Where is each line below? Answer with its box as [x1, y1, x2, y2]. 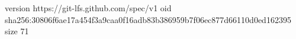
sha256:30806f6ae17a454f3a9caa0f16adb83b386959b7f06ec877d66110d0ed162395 [5, 13, 291, 25]
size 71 [5, 25, 29, 37]
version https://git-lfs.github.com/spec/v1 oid [5, 2, 172, 14]
